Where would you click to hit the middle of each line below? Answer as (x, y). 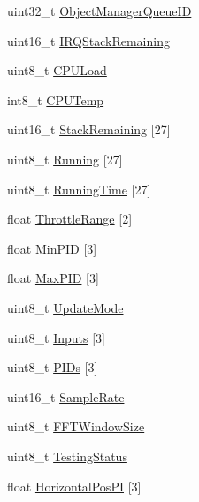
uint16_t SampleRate (66, 396)
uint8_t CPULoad (57, 70)
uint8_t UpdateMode (65, 307)
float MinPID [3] (52, 248)
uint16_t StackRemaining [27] (89, 129)
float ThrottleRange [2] (70, 219)
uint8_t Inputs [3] (56, 337)
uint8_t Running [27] (65, 159)
